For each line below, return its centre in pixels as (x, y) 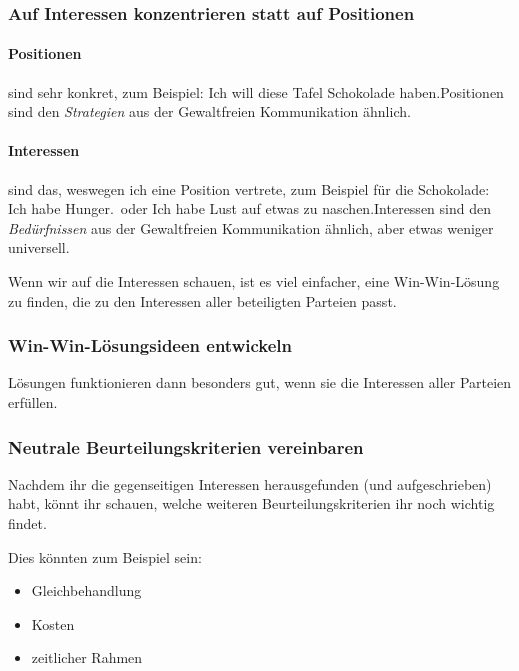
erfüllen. (33, 402)
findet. (27, 523)
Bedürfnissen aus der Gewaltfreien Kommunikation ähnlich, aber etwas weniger (251, 227)
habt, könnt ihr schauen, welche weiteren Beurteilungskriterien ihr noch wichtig (251, 503)
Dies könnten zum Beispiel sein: (105, 556)
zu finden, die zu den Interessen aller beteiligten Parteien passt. (202, 300)
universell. (39, 247)
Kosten (53, 623)
